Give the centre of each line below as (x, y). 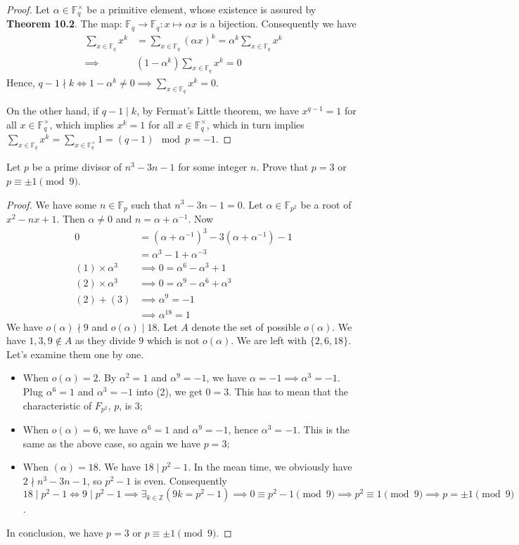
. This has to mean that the (288, 392)
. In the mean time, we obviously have (270, 467)
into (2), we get (169, 392)
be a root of (326, 204)
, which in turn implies (255, 124)
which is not (173, 340)
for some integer (213, 167)
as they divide (105, 340)
